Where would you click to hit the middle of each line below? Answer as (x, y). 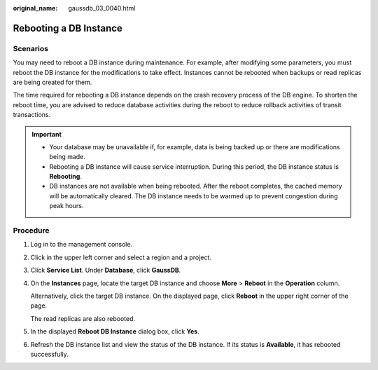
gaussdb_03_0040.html (102, 8)
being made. (67, 157)
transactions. (32, 115)
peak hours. (66, 206)
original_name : (35, 8)
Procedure (31, 230)
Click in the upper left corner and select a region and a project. (121, 257)
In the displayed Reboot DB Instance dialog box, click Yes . (115, 331)
